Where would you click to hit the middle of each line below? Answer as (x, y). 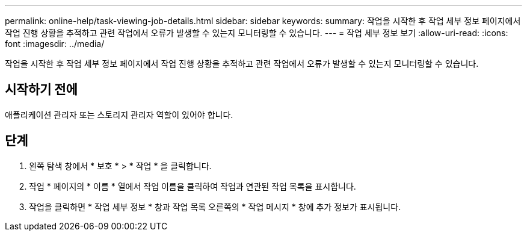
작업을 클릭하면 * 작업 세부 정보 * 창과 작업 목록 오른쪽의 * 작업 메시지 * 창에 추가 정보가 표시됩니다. (215, 206)
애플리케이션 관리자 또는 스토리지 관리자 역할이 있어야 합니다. (119, 114)
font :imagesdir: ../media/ (55, 44)
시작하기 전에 (41, 90)
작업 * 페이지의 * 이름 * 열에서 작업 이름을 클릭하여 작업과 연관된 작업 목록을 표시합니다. (193, 186)
